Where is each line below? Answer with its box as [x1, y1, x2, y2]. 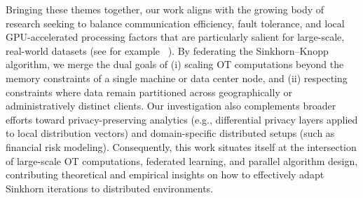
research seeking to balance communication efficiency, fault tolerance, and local [6, 15, 345, 30]
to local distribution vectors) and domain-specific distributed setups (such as [6, 126, 335, 140]
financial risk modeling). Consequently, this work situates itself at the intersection [6, 139, 357, 154]
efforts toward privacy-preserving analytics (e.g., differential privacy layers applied [6, 112, 358, 126]
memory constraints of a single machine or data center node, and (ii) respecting [6, 70, 348, 85]
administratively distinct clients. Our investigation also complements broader [6, 98, 336, 113]
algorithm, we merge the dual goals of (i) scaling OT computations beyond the [6, 57, 344, 72]
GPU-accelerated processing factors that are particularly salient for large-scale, [6, 29, 345, 44]
